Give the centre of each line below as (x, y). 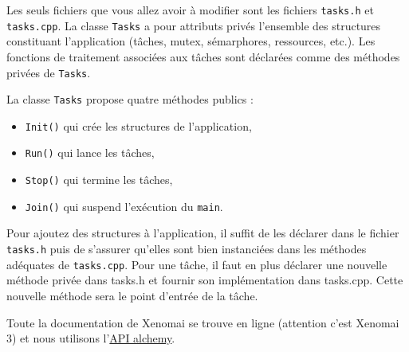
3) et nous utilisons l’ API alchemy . (91, 338)
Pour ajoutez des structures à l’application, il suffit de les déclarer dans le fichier (203, 233)
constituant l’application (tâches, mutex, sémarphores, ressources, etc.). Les (191, 41)
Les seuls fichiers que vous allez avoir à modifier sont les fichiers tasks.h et (190, 10)
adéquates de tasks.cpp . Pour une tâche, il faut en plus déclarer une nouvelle (197, 264)
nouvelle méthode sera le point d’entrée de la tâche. (132, 295)
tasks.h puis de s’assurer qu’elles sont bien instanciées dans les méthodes (187, 249)
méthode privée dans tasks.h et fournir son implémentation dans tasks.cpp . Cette (205, 280)
